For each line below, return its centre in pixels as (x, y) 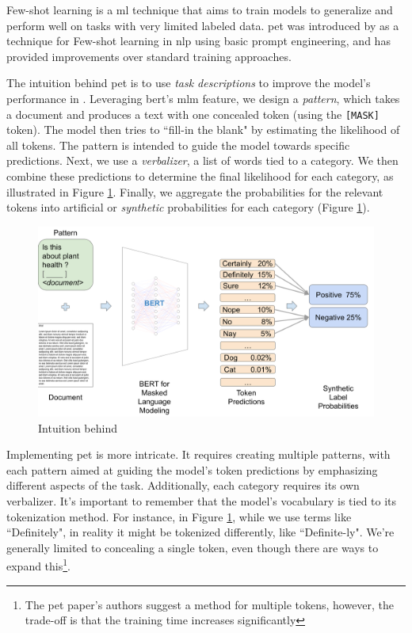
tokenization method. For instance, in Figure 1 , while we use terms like (179, 516)
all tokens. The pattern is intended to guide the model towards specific (178, 145)
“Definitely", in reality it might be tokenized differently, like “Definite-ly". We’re (200, 532)
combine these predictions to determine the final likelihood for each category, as (200, 176)
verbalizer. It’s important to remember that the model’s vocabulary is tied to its (202, 500)
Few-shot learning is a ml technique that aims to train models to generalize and (200, 10)
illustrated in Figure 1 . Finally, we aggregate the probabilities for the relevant (195, 191)
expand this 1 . (39, 564)
